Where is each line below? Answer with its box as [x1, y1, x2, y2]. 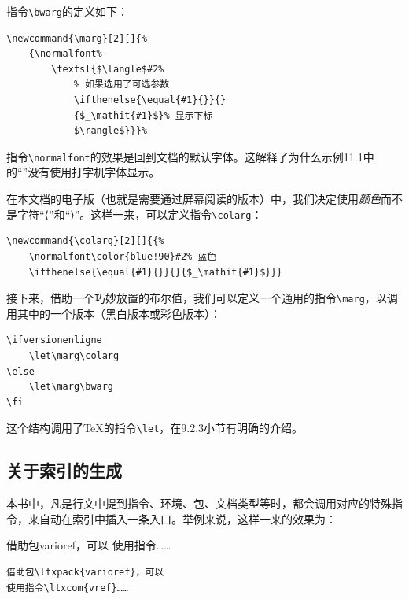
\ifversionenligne [6, 335, 102, 346]
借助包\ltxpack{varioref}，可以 [6, 566, 164, 578]
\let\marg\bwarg [28, 381, 114, 393]
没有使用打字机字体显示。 [28, 164, 160, 180]
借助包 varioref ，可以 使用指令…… [6, 537, 171, 553]
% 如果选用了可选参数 [73, 79, 170, 91]
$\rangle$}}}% [73, 125, 147, 137]
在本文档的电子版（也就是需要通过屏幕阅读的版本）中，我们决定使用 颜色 [6, 190, 381, 207]
